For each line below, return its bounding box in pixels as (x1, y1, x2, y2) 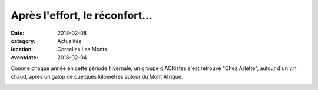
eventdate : (11, 54, 38, 61)
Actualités (57, 37, 82, 44)
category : (11, 37, 36, 44)
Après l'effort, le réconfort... (11, 9, 153, 22)
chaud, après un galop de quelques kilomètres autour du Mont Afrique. (11, 73, 183, 80)
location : (11, 46, 34, 53)
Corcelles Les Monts (57, 46, 107, 53)
